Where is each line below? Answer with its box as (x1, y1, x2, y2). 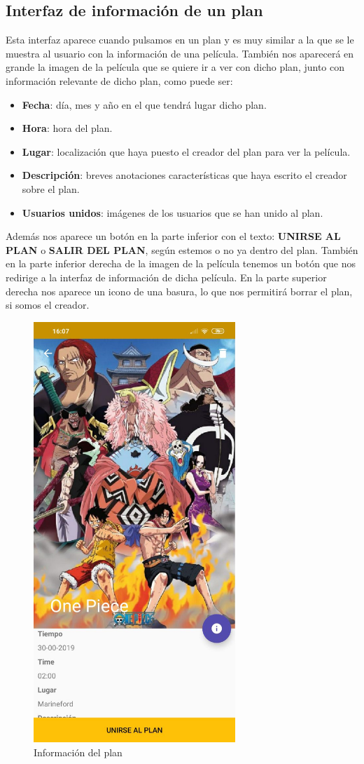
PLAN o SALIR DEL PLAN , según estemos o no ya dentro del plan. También (6, 242, 358, 257)
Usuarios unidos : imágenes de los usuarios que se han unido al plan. (22, 205, 323, 220)
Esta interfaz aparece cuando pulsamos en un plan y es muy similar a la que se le (6, 32, 354, 47)
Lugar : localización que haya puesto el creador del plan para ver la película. (22, 144, 351, 159)
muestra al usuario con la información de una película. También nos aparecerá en (6, 46, 354, 60)
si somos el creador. (6, 297, 90, 312)
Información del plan (34, 744, 122, 759)
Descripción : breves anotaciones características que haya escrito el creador (22, 168, 347, 182)
